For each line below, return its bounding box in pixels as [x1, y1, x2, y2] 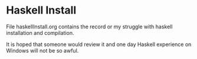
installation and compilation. [6, 29, 74, 36]
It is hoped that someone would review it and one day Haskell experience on [6, 41, 192, 48]
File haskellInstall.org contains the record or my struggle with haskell [6, 23, 173, 30]
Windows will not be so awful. [6, 47, 79, 54]
